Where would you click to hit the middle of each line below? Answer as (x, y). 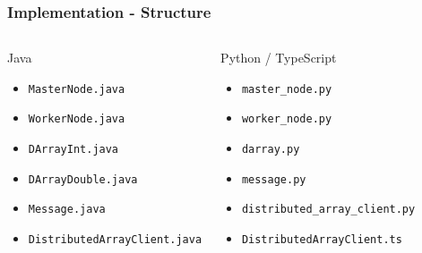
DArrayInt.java (73, 150)
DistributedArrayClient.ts (322, 240)
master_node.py (287, 89)
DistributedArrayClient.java (115, 240)
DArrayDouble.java (83, 179)
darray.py (271, 150)
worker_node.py (287, 119)
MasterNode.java (77, 89)
